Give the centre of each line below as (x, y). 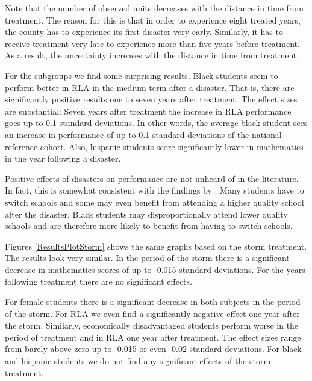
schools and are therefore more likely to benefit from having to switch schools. (149, 226)
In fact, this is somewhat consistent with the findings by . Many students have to (154, 190)
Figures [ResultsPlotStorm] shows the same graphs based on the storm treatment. (156, 246)
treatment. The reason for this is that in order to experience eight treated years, (153, 20)
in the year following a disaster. (63, 158)
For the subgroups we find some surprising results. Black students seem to (142, 75)
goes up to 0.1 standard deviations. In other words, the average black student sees (156, 123)
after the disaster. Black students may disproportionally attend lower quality (146, 214)
